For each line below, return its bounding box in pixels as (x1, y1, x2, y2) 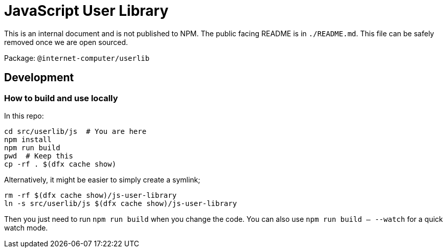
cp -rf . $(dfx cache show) (4, 159, 117, 168)
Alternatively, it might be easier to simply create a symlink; (4, 175, 200, 184)
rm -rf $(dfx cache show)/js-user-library (4, 191, 177, 199)
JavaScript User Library (4, 2, 169, 19)
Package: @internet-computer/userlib (4, 53, 150, 62)
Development (4, 71, 74, 84)
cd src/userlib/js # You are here (4, 127, 147, 135)
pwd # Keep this (4, 151, 73, 160)
